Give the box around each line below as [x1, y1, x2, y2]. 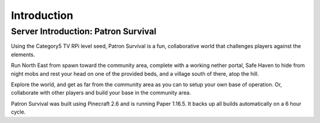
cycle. [11, 108, 26, 115]
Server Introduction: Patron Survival [11, 26, 156, 37]
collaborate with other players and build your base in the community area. [11, 89, 191, 96]
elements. [11, 51, 36, 58]
